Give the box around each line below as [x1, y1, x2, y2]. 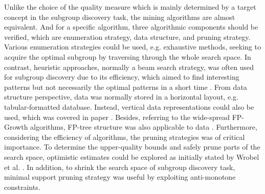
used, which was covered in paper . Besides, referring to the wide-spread [4, 111, 230, 122]
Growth [4, 122, 28, 132]
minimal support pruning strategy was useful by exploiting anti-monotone [4, 172, 236, 182]
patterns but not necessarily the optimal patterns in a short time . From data [4, 81, 247, 92]
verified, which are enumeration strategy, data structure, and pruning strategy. [4, 31, 251, 42]
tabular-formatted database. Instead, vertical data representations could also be [4, 101, 254, 112]
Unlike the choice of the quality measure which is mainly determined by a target [4, 2, 256, 12]
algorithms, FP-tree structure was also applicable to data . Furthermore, [30, 122, 257, 132]
